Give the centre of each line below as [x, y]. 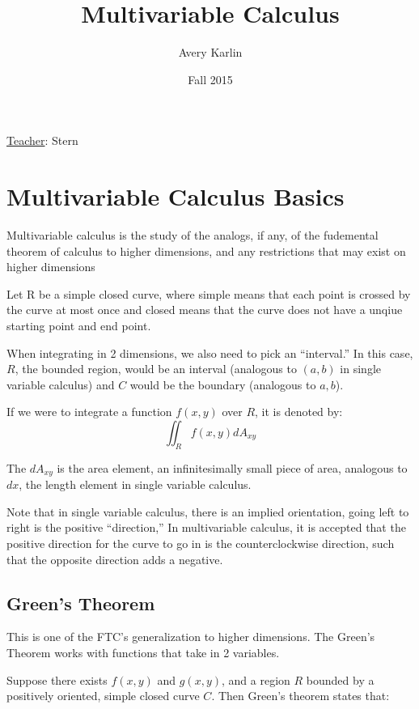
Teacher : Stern [42, 140]
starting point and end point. [79, 325]
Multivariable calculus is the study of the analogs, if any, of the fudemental [193, 235]
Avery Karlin [210, 52]
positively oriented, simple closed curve [103, 696]
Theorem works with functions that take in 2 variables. [143, 652]
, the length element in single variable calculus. [135, 484]
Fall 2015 [210, 79]
